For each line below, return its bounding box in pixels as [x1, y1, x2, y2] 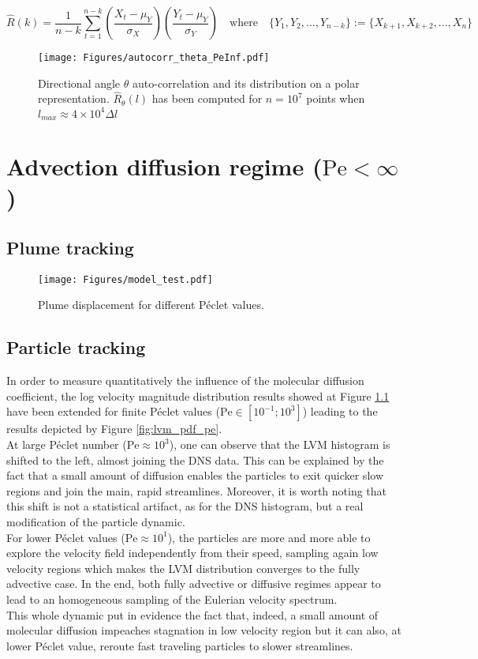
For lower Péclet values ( [6, 529, 125, 545]
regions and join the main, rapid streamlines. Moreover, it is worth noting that [6, 482, 387, 499]
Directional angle [38, 74, 121, 91]
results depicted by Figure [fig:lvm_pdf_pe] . [6, 420, 222, 437]
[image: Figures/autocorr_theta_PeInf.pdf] [38, 52, 270, 63]
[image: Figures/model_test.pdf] [38, 273, 213, 285]
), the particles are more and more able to [167, 529, 371, 545]
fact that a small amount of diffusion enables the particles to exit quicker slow [6, 467, 383, 484]
